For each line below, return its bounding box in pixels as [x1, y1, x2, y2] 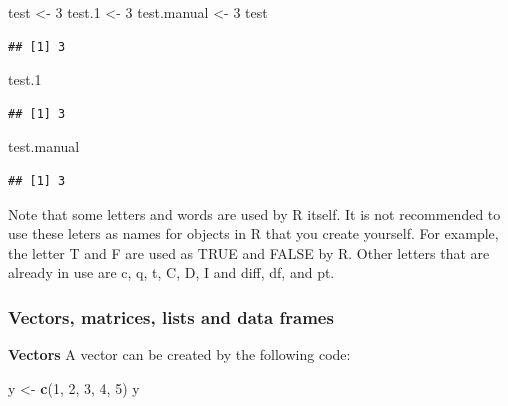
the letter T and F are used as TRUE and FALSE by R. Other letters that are [8, 242, 490, 263]
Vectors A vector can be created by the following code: [8, 344, 351, 365]
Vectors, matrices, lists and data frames [8, 304, 334, 329]
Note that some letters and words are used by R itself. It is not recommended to [8, 203, 501, 224]
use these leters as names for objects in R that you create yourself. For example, [8, 223, 499, 244]
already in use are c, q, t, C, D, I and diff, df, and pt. [8, 262, 335, 283]
